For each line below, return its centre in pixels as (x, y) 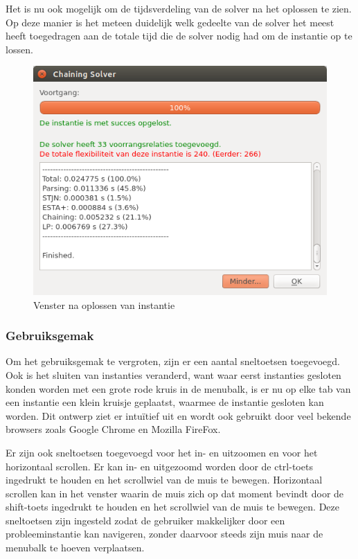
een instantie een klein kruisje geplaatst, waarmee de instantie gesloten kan (165, 402)
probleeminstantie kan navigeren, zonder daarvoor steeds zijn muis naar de (164, 534)
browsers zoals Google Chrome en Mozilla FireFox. (113, 429)
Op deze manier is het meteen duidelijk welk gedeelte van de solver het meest (170, 22)
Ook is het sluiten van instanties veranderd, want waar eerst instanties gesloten (173, 374)
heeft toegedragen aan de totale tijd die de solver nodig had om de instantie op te (179, 36)
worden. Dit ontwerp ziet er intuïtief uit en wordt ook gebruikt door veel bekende (178, 415)
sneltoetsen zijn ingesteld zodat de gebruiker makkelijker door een (145, 520)
